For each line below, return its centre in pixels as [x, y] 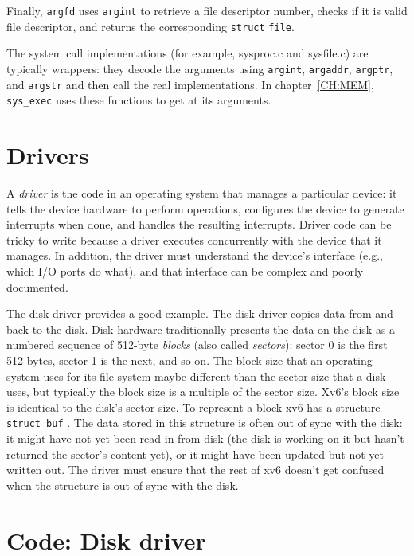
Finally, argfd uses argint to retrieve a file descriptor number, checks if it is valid [207, 10]
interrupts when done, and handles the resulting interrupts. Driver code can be [199, 224]
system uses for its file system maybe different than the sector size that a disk [196, 376]
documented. [37, 286]
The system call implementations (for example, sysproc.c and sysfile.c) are [187, 53]
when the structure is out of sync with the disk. [123, 485]
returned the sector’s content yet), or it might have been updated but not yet [195, 454]
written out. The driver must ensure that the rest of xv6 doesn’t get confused [195, 470]
